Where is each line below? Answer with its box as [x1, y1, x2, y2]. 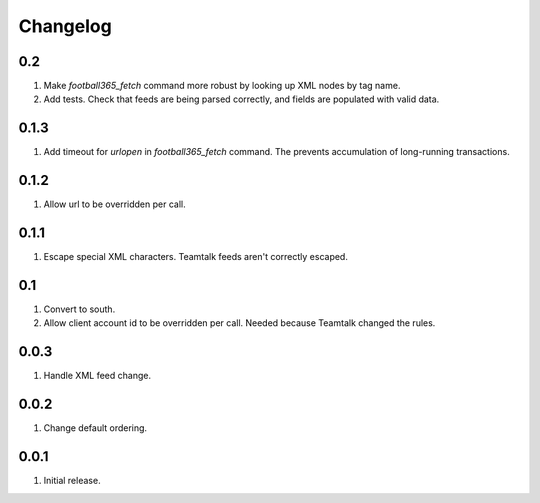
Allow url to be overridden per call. [43, 198, 186, 210]
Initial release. [43, 475, 101, 487]
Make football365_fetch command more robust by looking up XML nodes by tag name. [43, 80, 401, 92]
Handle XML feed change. [43, 370, 152, 382]
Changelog [18, 15, 112, 37]
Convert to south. [43, 303, 116, 315]
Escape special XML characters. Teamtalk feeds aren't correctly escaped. [43, 251, 349, 263]
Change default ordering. [43, 422, 148, 434]
